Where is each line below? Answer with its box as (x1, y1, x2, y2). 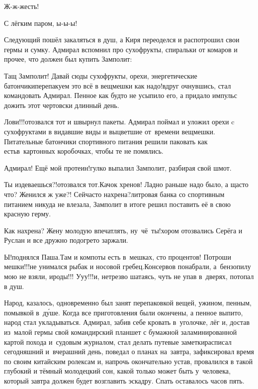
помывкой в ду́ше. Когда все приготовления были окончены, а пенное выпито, (4, 307, 243, 317)
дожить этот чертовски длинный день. (4, 99, 119, 110)
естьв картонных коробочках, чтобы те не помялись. (4, 146, 164, 156)
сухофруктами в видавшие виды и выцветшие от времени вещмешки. (4, 126, 215, 136)
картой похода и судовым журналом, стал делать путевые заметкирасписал (4, 336, 232, 347)
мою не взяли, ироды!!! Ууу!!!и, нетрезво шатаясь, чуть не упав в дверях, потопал (4, 271, 254, 282)
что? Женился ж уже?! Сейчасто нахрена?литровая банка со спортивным (4, 189, 225, 199)
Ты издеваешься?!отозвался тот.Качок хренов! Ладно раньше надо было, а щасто (4, 179, 249, 190)
